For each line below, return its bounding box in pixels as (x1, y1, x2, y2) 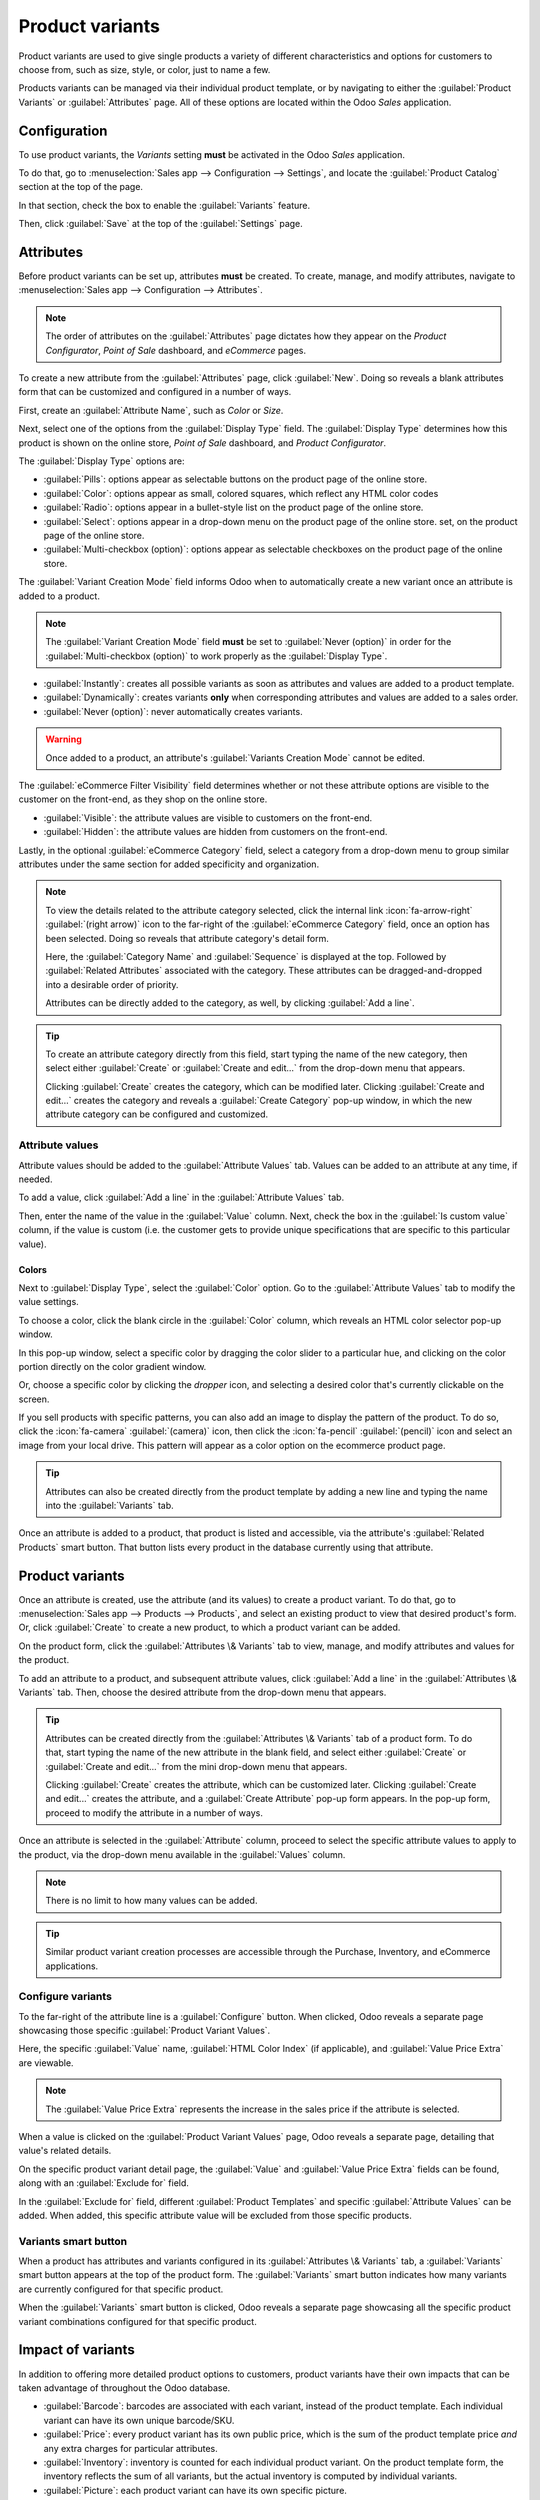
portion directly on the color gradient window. (18, 1360, 207, 1372)
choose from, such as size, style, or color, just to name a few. (18, 63, 271, 75)
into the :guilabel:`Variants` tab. (45, 1500, 174, 1512)
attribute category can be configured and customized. (45, 1108, 269, 1120)
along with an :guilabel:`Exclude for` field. (18, 2177, 190, 2189)
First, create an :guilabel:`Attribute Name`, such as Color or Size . (18, 404, 284, 416)
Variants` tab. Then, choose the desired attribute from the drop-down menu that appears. (18, 1686, 387, 1699)
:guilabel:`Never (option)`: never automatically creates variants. (43, 705, 304, 717)
